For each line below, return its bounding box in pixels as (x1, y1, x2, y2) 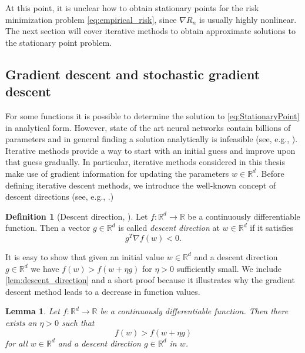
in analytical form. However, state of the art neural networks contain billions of (5, 121, 291, 133)
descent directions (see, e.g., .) (5, 190, 114, 203)
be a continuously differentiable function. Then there (100, 305, 289, 317)
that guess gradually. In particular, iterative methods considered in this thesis (5, 156, 285, 168)
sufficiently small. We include (176, 262, 282, 274)
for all (5, 337, 28, 349)
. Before (256, 167, 284, 179)
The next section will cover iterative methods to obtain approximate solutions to (5, 25, 296, 37)
